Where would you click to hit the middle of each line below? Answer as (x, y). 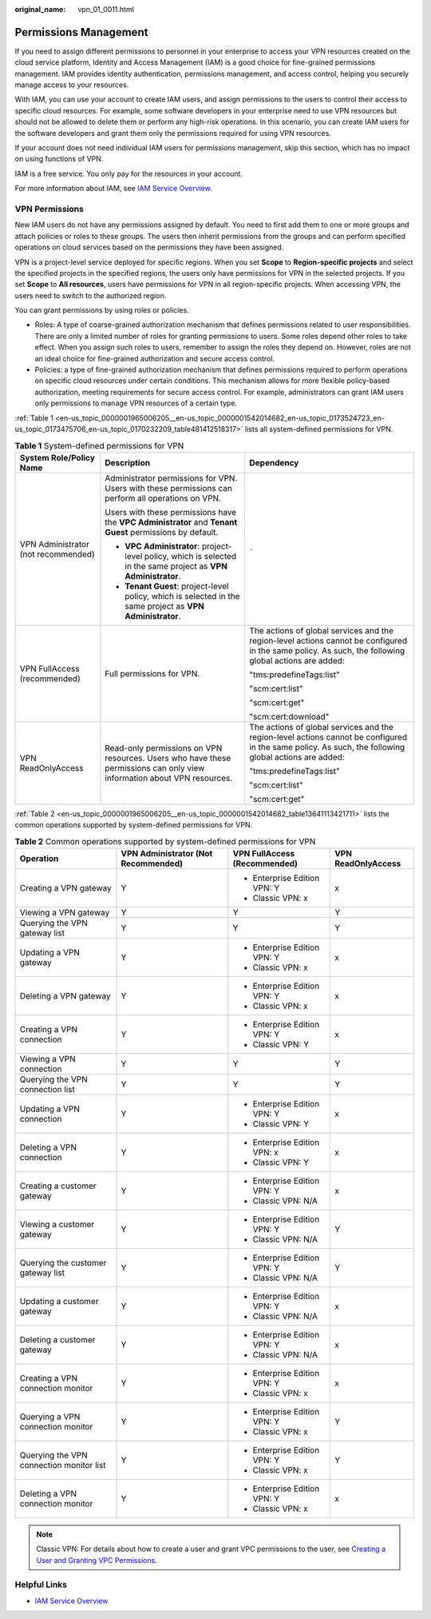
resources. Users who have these (168, 758)
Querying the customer (63, 1262)
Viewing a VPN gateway (65, 912)
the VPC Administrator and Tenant (171, 522)
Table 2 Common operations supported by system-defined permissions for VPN (165, 841)
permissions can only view (155, 768)
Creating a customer (58, 1186)
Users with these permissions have (171, 512)
